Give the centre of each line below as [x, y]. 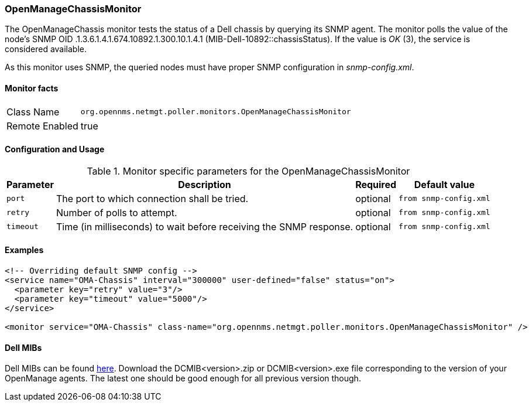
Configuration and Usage [55, 149]
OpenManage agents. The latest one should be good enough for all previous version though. [183, 378]
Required [376, 184]
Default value [444, 184]
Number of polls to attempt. [116, 212]
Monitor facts [32, 88]
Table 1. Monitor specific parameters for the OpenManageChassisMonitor [248, 171]
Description [205, 184]
